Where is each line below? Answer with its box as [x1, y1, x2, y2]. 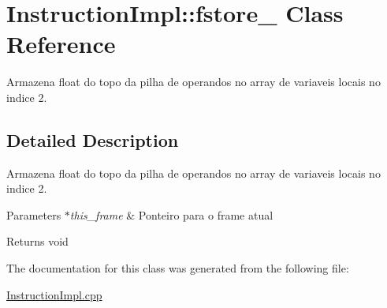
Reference [6, 28, 116, 60]
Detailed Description [6, 127, 179, 152]
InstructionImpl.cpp [6, 286, 102, 302]
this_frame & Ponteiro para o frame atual [69, 206, 274, 223]
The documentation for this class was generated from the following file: [6, 260, 349, 276]
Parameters [6, 206, 61, 223]
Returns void [6, 233, 69, 250]
